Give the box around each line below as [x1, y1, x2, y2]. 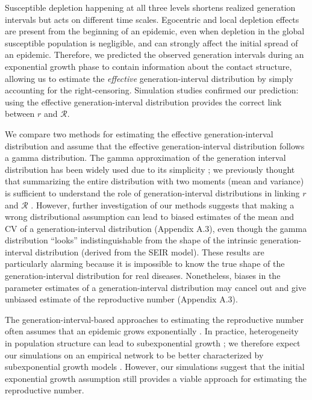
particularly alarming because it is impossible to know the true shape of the [5, 257, 285, 270]
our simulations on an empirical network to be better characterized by [5, 348, 264, 361]
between [5, 107, 35, 120]
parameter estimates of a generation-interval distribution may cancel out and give [5, 281, 307, 293]
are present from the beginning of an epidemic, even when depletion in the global [5, 25, 305, 37]
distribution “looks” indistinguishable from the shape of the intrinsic [5, 234, 258, 246]
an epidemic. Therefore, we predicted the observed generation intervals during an [5, 48, 304, 61]
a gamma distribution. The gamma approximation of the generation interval [5, 151, 286, 164]
